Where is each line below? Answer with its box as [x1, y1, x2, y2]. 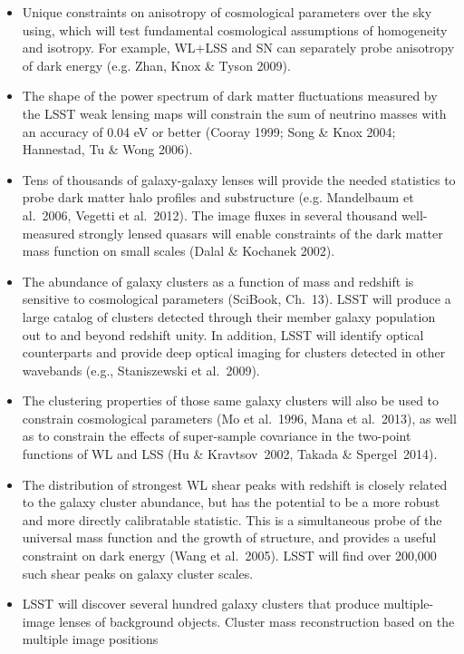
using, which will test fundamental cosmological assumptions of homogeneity [22, 20, 448, 39]
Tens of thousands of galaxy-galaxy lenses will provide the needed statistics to [22, 170, 456, 189]
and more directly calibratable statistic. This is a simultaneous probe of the [22, 510, 442, 529]
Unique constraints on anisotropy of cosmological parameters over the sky [22, 3, 432, 21]
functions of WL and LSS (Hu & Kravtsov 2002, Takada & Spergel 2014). [22, 444, 438, 464]
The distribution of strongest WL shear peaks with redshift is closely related [22, 474, 448, 493]
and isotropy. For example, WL [22, 38, 196, 57]
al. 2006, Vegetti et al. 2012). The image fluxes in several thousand [22, 205, 398, 224]
